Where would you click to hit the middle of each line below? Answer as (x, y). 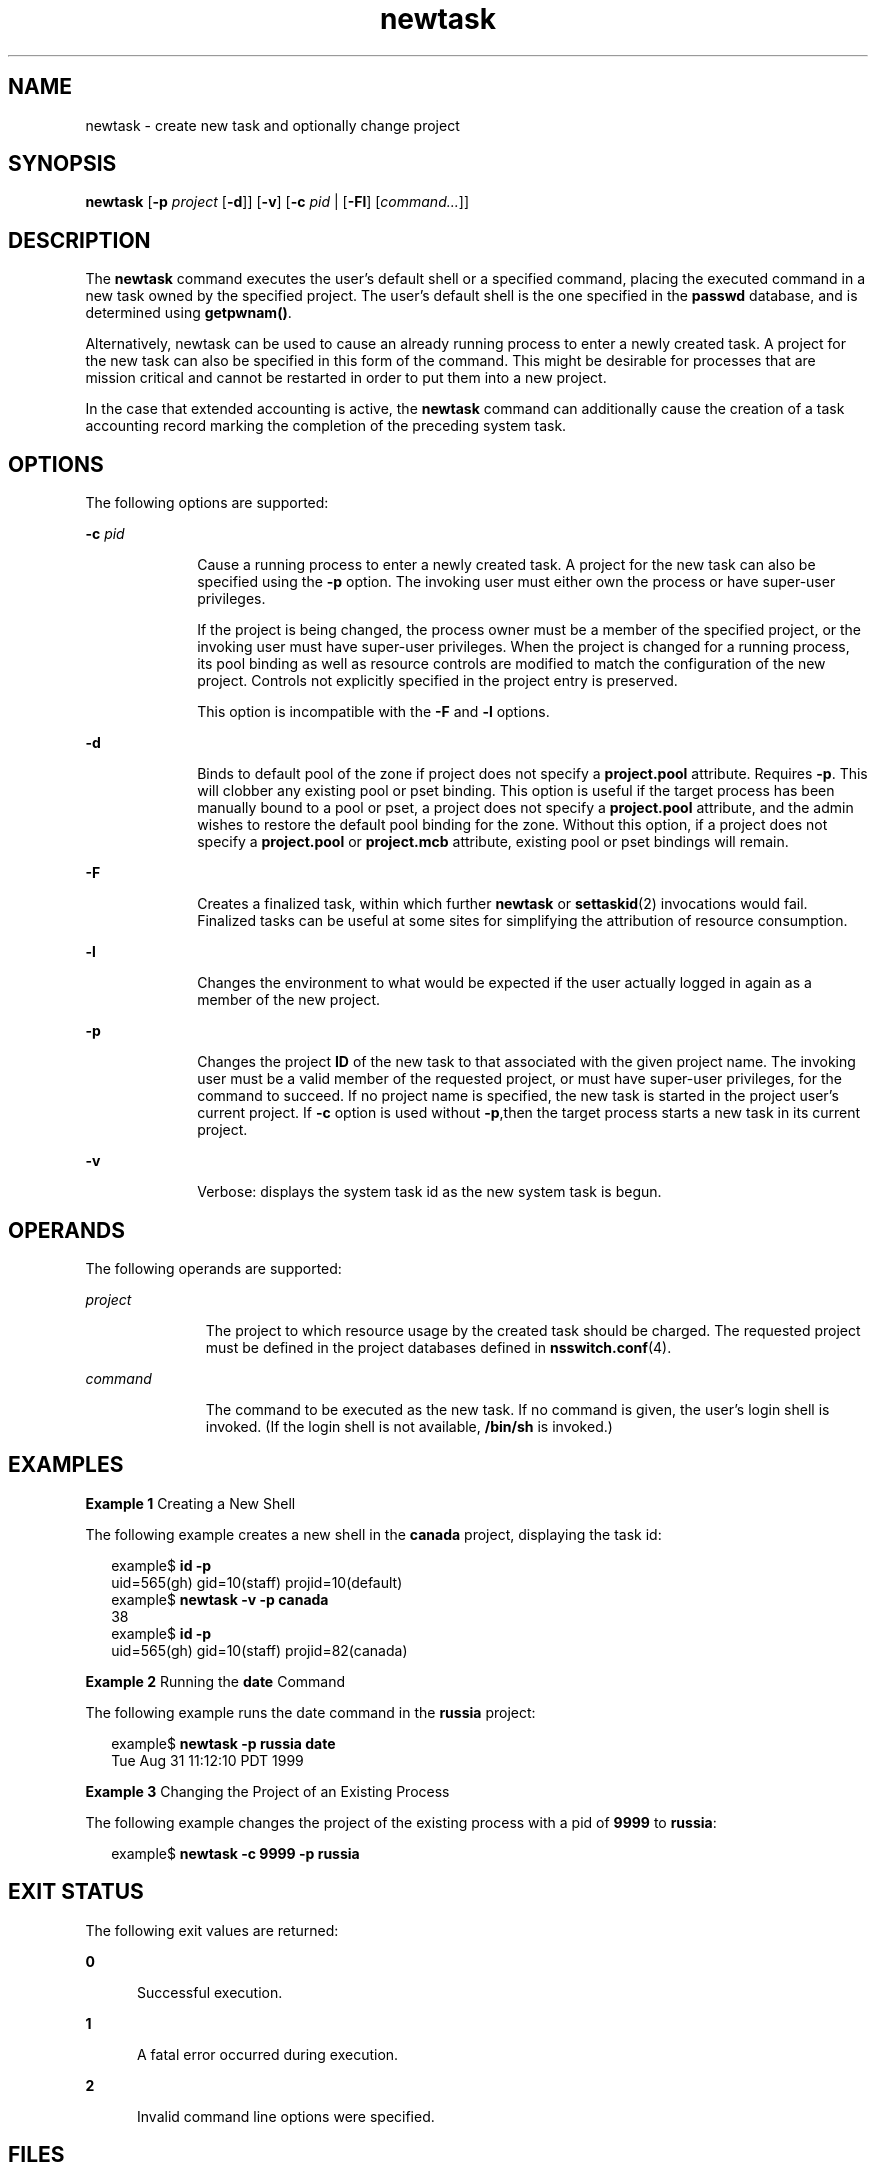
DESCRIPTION (79, 240)
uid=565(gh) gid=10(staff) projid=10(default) (257, 1582)
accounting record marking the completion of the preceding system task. (326, 426)
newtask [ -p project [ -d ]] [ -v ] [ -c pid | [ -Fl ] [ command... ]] (277, 202)
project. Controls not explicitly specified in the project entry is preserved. (437, 681)
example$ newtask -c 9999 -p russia (235, 1853)
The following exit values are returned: (212, 1930)
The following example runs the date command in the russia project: (310, 1712)
